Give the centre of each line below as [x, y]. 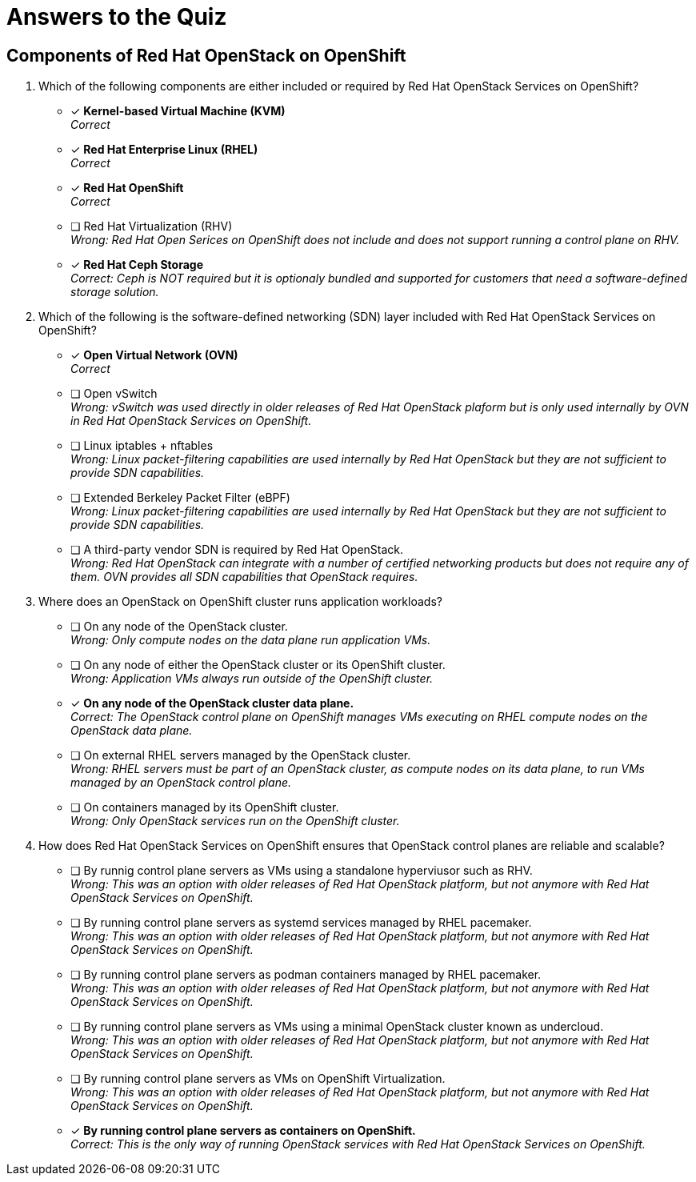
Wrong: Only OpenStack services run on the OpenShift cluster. [235, 821]
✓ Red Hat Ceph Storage [137, 265]
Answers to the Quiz [117, 17]
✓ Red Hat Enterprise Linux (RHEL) [164, 150]
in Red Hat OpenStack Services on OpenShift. [191, 421]
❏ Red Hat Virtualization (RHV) [152, 226]
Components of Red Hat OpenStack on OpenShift [206, 55]
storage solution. [115, 292]
